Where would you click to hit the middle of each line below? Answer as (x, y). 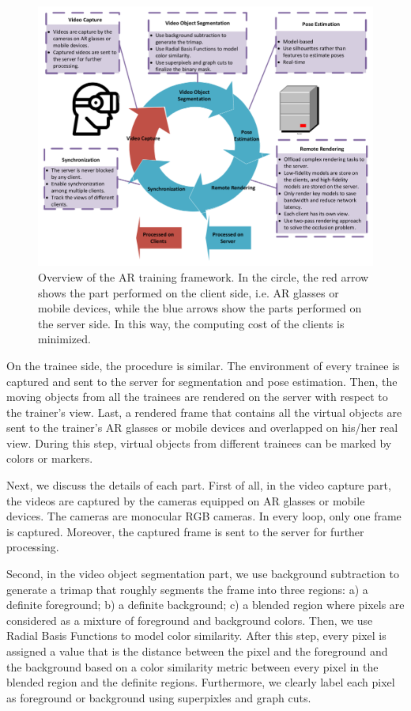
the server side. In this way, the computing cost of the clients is (191, 323)
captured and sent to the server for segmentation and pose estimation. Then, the (202, 381)
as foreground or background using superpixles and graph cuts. (159, 697)
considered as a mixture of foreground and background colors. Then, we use (190, 620)
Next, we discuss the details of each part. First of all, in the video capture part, (199, 485)
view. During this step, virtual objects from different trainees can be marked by (199, 442)
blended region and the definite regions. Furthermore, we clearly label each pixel (201, 682)
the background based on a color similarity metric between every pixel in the (192, 666)
